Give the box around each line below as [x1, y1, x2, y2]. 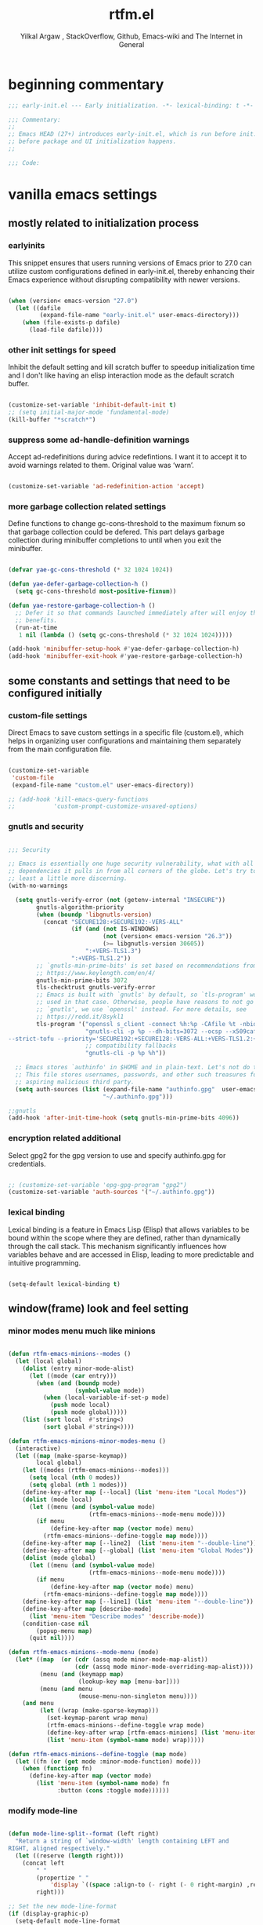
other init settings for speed [8, 344, 117, 355]
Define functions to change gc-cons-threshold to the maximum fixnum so [8, 519, 246, 528]
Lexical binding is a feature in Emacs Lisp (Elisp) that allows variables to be [8, 1225, 250, 1234]
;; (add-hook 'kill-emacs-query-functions [8, 795, 149, 803]
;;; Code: [8, 159, 41, 166]
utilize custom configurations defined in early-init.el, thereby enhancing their [8, 266, 255, 276]
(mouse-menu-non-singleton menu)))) [77, 1692, 198, 1700]
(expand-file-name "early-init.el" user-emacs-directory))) [39, 312, 240, 320]
